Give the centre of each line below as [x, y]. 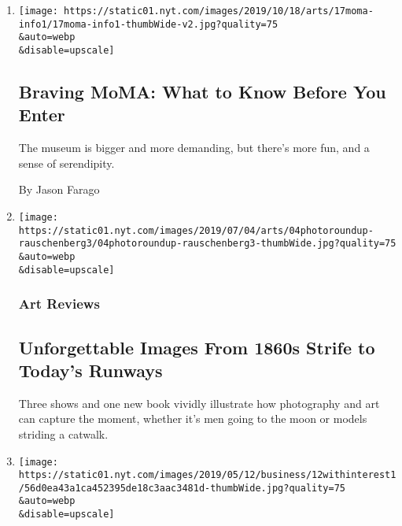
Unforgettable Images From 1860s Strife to [197, 347]
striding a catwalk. [63, 433]
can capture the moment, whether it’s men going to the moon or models [193, 419]
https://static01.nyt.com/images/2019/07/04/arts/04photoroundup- [196, 230]
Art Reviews [59, 304]
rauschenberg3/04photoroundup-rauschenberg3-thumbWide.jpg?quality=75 [207, 244]
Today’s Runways [90, 370]
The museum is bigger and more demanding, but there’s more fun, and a [194, 148]
